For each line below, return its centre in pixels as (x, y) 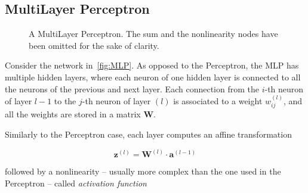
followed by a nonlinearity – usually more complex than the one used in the (143, 171)
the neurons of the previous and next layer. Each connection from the (132, 88)
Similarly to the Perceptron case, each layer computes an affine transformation (148, 134)
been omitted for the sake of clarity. (94, 45)
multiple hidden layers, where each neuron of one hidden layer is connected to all (153, 77)
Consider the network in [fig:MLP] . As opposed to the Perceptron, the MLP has (152, 65)
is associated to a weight (218, 100)
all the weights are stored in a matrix (73, 114)
